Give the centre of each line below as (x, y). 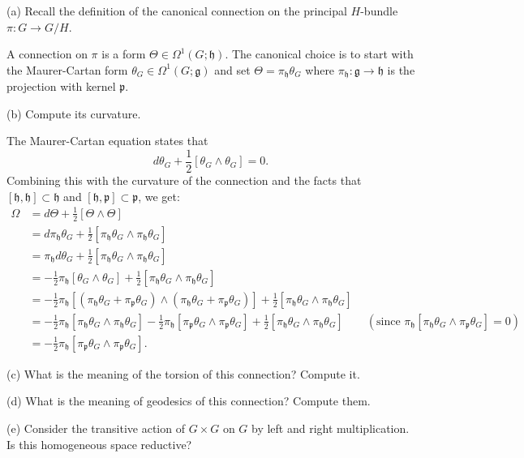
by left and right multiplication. (331, 428)
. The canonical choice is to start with (319, 54)
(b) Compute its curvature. (74, 113)
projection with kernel (61, 86)
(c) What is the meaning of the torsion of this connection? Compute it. (183, 373)
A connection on (47, 54)
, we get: (159, 196)
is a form (124, 54)
